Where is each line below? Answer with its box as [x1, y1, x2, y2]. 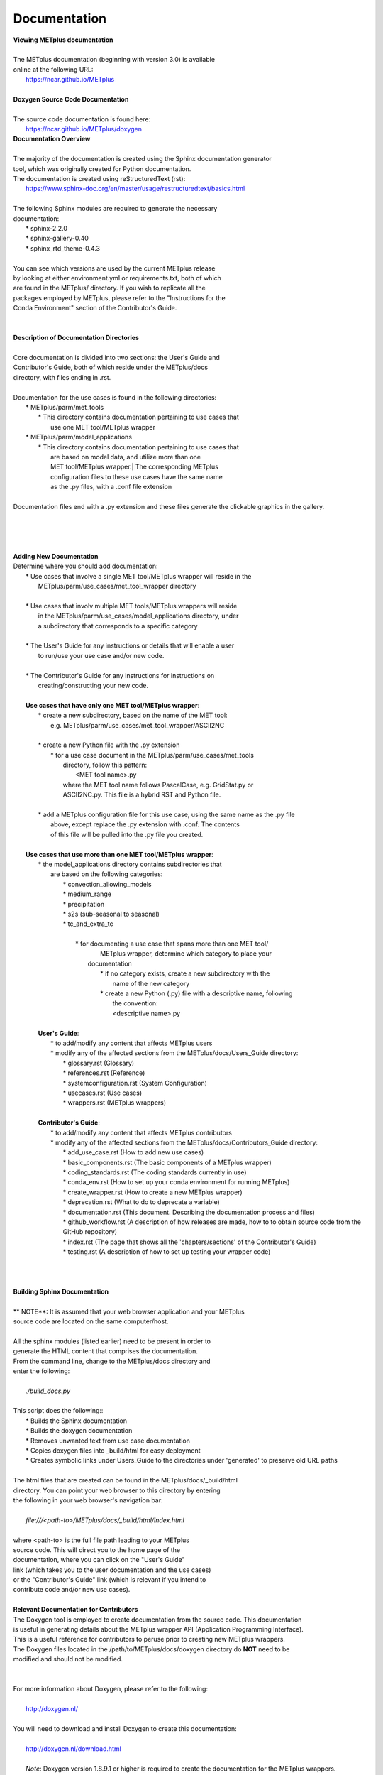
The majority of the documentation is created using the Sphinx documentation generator [13, 155, 272, 163]
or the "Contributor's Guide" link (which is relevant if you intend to [13, 1575, 206, 1584]
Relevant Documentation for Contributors [13, 1605, 138, 1614]
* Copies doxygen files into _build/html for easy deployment [26, 1446, 201, 1455]
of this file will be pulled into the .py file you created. [50, 830, 204, 839]
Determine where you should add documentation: [13, 562, 158, 571]
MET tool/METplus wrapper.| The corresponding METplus [50, 462, 219, 471]
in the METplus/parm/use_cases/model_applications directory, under [38, 611, 239, 621]
